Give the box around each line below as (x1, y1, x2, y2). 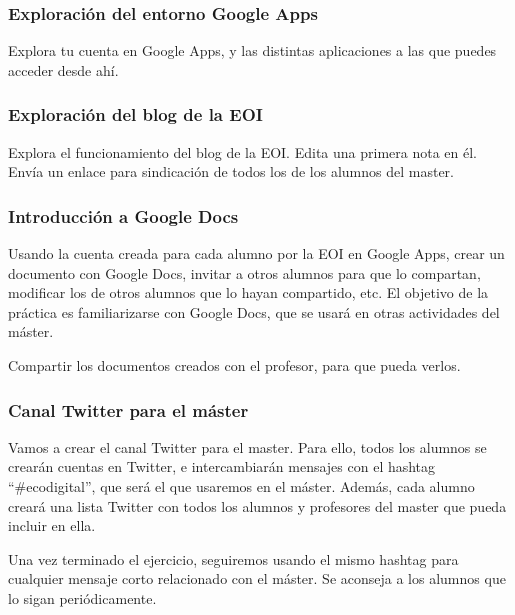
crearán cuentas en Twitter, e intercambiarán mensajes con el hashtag (8, 456, 436, 477)
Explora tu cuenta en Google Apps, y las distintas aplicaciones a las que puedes (8, 40, 497, 61)
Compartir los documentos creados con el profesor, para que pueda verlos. (8, 355, 461, 375)
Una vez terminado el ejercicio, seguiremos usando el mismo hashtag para (8, 548, 459, 569)
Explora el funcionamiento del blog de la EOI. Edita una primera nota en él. (8, 141, 477, 162)
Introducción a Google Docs (8, 203, 239, 228)
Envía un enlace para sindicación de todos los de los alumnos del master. (8, 161, 454, 182)
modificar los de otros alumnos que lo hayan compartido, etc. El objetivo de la (8, 282, 489, 303)
